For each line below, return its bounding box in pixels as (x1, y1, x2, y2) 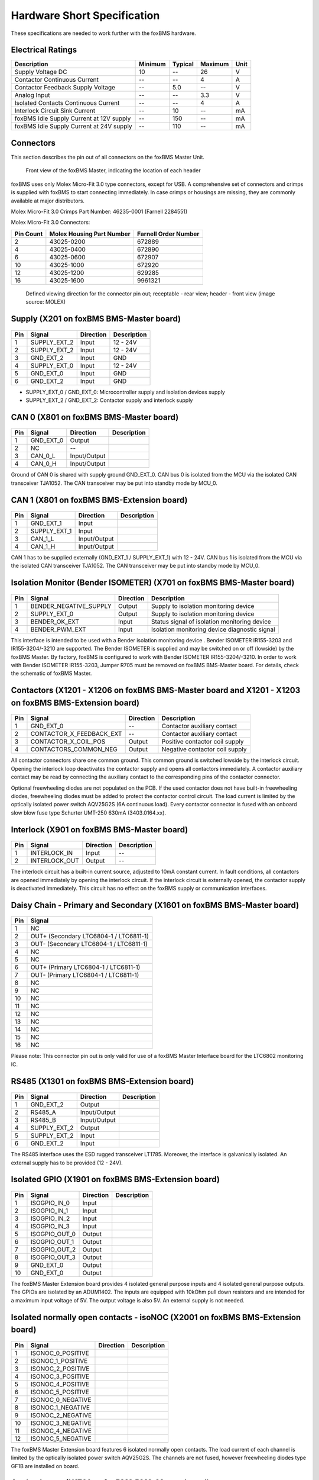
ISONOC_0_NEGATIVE (30, 1395, 92, 1404)
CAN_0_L (30, 452, 56, 460)
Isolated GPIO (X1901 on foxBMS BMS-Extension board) (11, 1175, 220, 1185)
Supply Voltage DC (14, 68, 67, 76)
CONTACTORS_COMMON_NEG (30, 745, 118, 754)
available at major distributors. (11, 197, 85, 204)
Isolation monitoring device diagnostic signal (151, 625, 275, 633)
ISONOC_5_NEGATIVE (30, 1434, 92, 1443)
